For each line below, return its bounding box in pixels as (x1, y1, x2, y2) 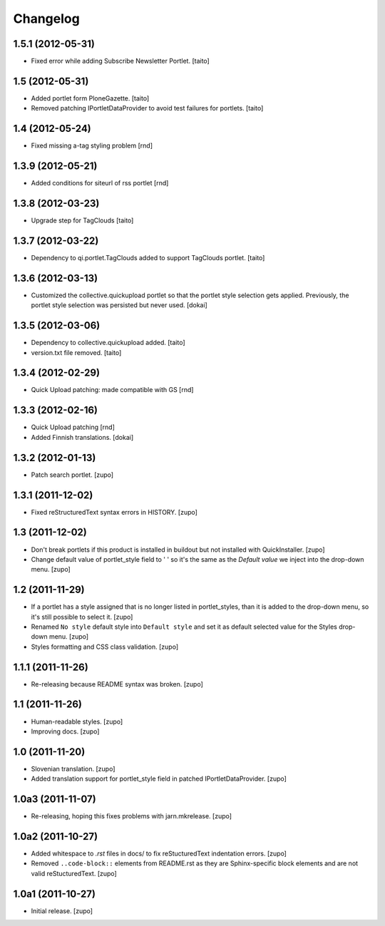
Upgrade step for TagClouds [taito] (31, 216, 134, 225)
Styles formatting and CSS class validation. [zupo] (31, 642, 179, 651)
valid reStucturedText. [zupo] (31, 869, 117, 878)
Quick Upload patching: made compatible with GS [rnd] (31, 386, 194, 394)
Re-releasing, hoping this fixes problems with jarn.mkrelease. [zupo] (31, 812, 232, 820)
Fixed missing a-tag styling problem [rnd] (31, 141, 153, 150)
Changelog (13, 11, 80, 26)
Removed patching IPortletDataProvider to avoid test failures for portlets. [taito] (31, 104, 264, 113)
